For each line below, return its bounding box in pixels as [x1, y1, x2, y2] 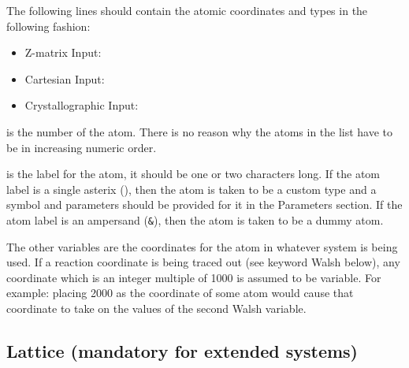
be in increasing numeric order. [6, 139, 157, 155]
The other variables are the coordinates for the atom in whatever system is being [6, 238, 398, 255]
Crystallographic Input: [24, 97, 139, 113]
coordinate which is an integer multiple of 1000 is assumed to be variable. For [6, 269, 381, 285]
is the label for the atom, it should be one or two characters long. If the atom [6, 165, 381, 182]
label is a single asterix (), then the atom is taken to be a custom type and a [6, 180, 377, 197]
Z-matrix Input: [24, 44, 102, 61]
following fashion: [6, 17, 91, 34]
